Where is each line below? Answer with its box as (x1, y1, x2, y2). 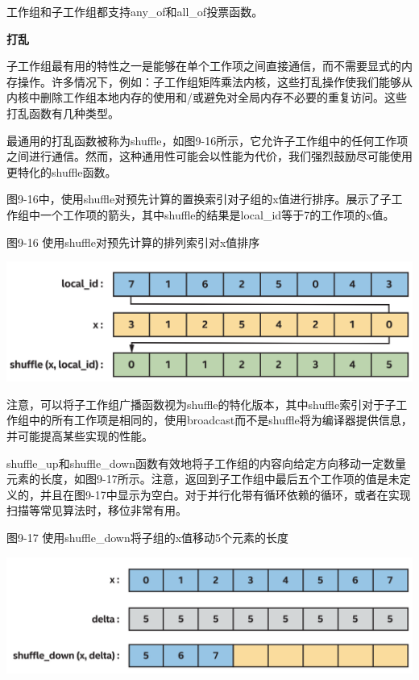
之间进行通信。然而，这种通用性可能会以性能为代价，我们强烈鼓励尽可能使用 (6, 148, 413, 165)
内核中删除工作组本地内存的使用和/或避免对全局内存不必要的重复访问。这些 (6, 89, 407, 106)
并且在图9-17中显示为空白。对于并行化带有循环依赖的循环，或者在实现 (39, 486, 411, 503)
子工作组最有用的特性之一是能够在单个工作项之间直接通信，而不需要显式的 (6, 57, 401, 74)
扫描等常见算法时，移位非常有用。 (6, 502, 187, 519)
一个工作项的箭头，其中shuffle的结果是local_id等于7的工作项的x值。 (39, 206, 395, 223)
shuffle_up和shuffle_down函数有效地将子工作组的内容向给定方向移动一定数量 (6, 454, 406, 471)
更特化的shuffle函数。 (6, 163, 117, 180)
